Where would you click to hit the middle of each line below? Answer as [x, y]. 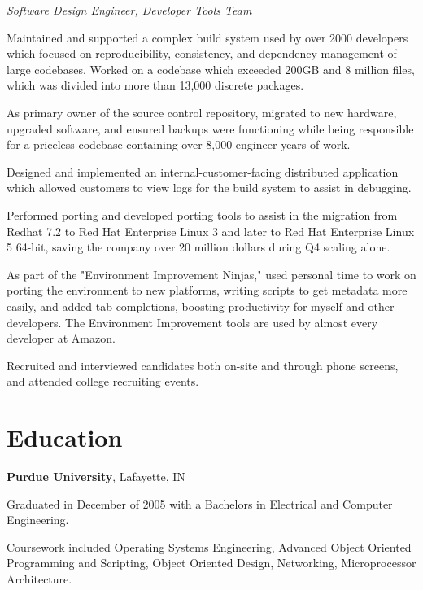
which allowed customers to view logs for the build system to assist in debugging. [209, 188]
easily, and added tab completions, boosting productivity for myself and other [201, 306]
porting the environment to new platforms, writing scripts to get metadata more [207, 290]
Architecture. [39, 578]
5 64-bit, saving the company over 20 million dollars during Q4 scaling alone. [198, 247]
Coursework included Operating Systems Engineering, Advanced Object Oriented [209, 546]
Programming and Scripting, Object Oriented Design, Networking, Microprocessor [211, 563]
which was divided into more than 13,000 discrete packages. [155, 85]
